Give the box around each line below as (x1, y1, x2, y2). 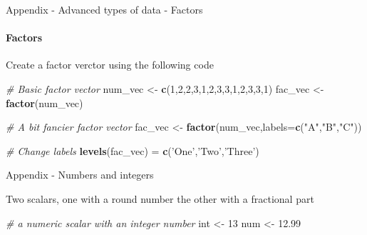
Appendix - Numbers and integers (6, 167, 154, 182)
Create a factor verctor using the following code (6, 57, 214, 72)
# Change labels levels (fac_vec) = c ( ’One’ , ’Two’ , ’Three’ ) (6, 143, 259, 158)
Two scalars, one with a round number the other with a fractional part (6, 191, 314, 206)
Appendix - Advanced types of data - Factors (6, 2, 203, 16)
